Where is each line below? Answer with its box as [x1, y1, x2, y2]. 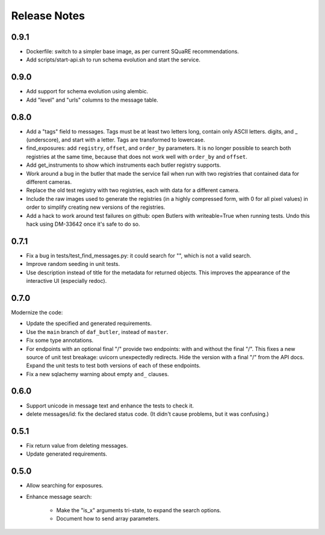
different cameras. [26, 178, 72, 185]
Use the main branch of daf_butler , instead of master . [26, 328, 169, 335]
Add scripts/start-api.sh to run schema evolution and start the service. [26, 56, 201, 63]
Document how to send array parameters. [56, 515, 160, 522]
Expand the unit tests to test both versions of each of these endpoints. [26, 362, 201, 370]
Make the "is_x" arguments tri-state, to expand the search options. [56, 506, 221, 514]
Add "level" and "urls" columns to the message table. [26, 96, 159, 104]
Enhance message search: [26, 493, 92, 500]
